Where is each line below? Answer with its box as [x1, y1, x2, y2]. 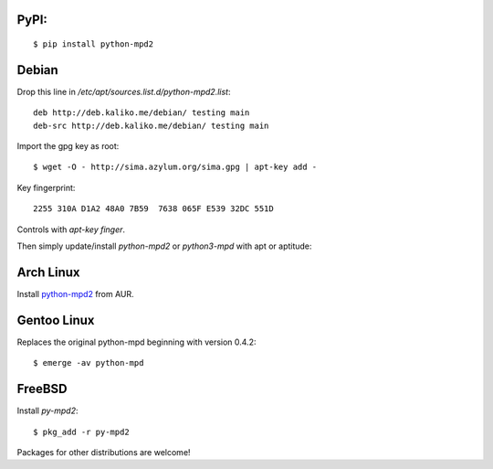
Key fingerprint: [16, 182, 76, 193]
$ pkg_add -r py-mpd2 [33, 426, 130, 437]
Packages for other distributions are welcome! [16, 446, 191, 457]
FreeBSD [16, 381, 68, 397]
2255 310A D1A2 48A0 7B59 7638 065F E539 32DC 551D [33, 204, 274, 214]
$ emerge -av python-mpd [33, 357, 144, 368]
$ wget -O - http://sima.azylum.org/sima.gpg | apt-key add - [33, 162, 318, 173]
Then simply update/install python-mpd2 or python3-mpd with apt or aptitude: [16, 240, 312, 251]
